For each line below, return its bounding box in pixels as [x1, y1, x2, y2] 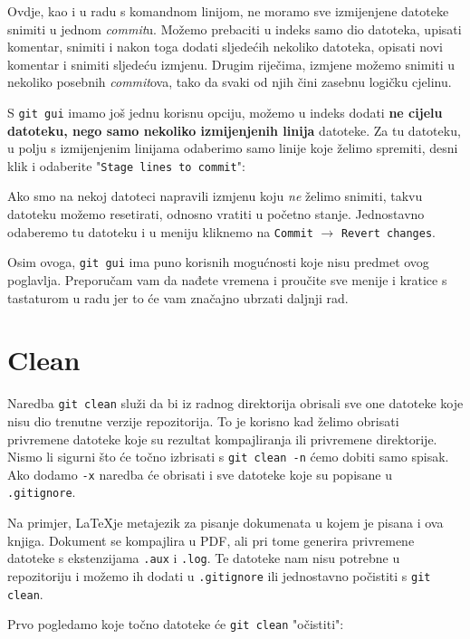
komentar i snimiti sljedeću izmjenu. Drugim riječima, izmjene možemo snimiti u [7, 54, 456, 73]
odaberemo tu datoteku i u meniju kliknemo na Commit [7, 222, 313, 241]
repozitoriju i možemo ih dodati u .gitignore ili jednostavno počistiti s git [7, 566, 431, 585]
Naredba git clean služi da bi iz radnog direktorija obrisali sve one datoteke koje [7, 394, 464, 413]
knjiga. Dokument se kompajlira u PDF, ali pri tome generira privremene [7, 530, 415, 549]
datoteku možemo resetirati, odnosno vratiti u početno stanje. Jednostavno [7, 205, 425, 224]
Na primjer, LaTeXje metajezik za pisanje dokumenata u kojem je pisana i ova [7, 513, 444, 532]
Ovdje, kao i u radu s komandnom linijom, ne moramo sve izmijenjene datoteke [7, 2, 449, 20]
